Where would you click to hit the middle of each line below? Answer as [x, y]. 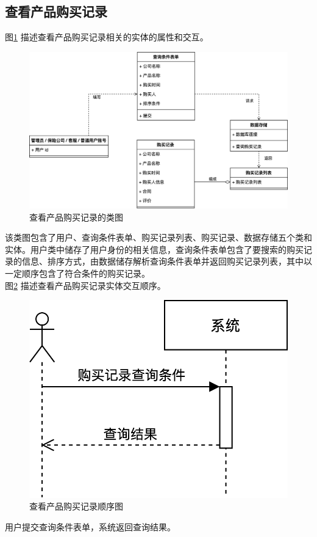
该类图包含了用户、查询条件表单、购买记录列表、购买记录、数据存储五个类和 [158, 237]
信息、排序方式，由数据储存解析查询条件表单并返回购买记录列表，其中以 [167, 261]
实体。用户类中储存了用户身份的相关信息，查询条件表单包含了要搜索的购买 [154, 249]
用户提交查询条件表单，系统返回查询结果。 [90, 526]
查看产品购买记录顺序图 [76, 506]
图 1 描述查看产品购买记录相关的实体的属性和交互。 [107, 37]
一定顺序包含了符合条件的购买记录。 [77, 273]
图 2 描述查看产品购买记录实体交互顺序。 [85, 285]
